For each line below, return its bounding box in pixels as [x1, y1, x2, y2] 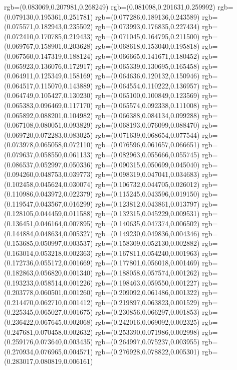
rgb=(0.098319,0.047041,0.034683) [95, 169, 200, 179]
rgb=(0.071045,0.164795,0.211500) [95, 31, 200, 41]
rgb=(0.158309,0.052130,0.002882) [95, 238, 200, 248]
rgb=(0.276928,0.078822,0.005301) [95, 346, 200, 356]
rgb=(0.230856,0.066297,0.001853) [95, 307, 200, 317]
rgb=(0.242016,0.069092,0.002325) [95, 317, 200, 327]
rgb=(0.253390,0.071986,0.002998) [95, 326, 200, 337]
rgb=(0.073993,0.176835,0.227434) [95, 21, 200, 32]
